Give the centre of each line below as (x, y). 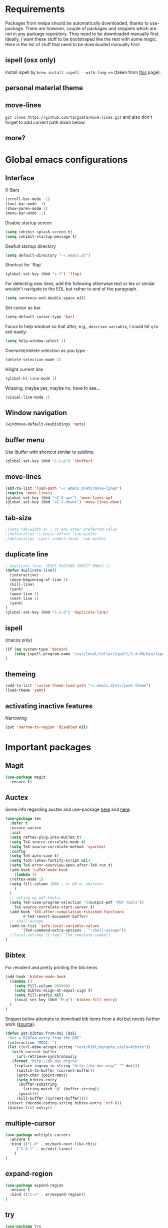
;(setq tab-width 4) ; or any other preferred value (61, 529)
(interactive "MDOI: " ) (32, 1043)
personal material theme (44, 88)
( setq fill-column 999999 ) (42, 986)
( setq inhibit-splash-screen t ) (39, 232)
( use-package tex (23, 819)
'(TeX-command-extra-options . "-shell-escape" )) (73, 931)
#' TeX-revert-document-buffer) (56, 916)
